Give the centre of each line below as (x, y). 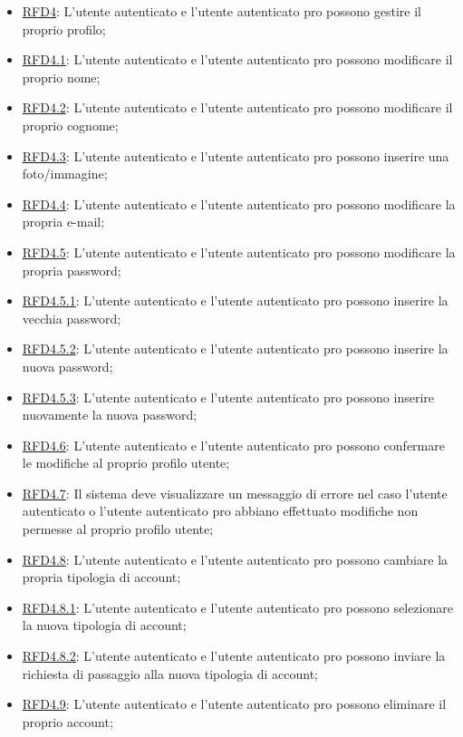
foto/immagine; (65, 174)
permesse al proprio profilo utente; (118, 529)
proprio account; (68, 721)
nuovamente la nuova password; (110, 415)
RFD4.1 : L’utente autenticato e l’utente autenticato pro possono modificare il (237, 59)
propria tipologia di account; (101, 577)
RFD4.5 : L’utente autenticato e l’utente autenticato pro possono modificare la (239, 252)
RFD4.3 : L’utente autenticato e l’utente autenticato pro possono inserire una (236, 155)
